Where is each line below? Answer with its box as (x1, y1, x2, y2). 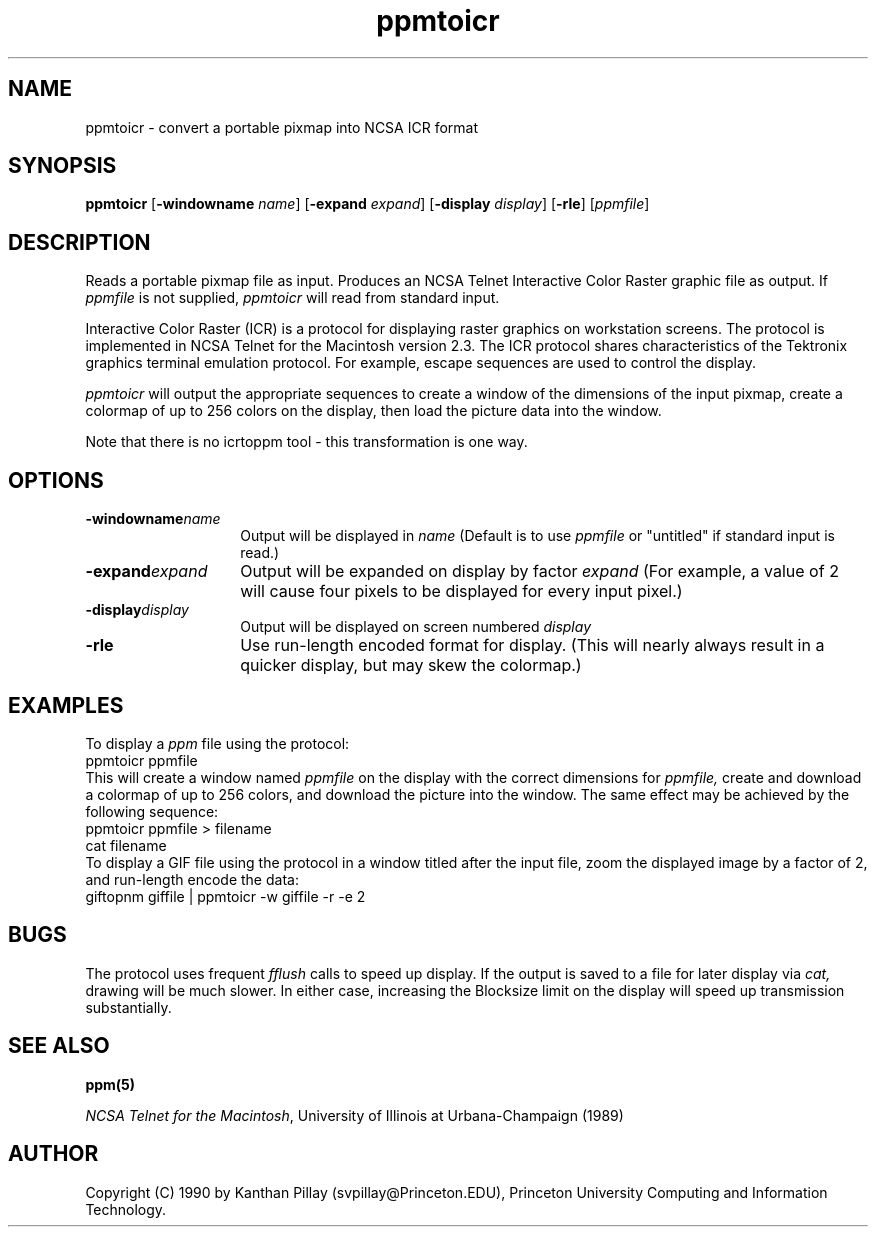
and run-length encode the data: (85, 870, 299, 888)
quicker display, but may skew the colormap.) (240, 655, 582, 676)
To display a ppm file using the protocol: (85, 734, 350, 752)
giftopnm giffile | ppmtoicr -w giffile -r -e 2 (85, 887, 366, 905)
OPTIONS (8, 467, 104, 493)
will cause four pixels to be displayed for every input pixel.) (240, 581, 683, 602)
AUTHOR (8, 1141, 99, 1167)
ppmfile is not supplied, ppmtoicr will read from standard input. (85, 289, 500, 307)
